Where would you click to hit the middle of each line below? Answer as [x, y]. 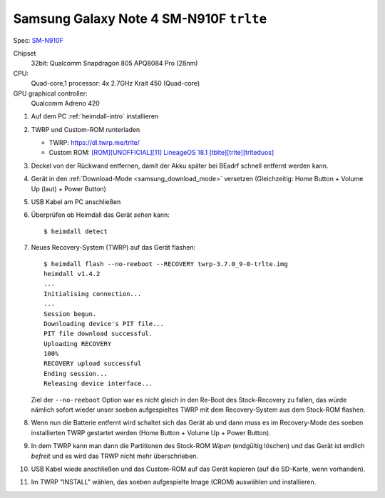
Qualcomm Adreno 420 [65, 103]
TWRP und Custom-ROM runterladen [86, 129]
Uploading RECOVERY [78, 344]
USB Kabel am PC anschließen [76, 202]
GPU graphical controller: [50, 93]
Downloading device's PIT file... [104, 324]
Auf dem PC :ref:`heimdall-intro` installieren [95, 116]
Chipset [25, 53]
